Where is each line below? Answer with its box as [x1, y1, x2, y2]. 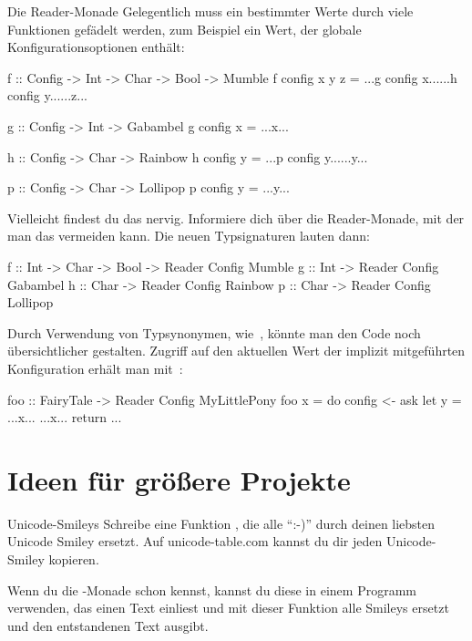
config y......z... [7, 86, 87, 105]
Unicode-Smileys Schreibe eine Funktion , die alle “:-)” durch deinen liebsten [7, 513, 436, 532]
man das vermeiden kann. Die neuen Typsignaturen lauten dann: [7, 226, 370, 245]
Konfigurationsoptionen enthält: [7, 37, 185, 57]
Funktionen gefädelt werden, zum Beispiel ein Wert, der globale [7, 19, 362, 38]
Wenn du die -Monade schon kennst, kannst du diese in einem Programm [7, 580, 416, 599]
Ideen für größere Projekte [7, 460, 351, 498]
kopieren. [48, 550, 99, 568]
